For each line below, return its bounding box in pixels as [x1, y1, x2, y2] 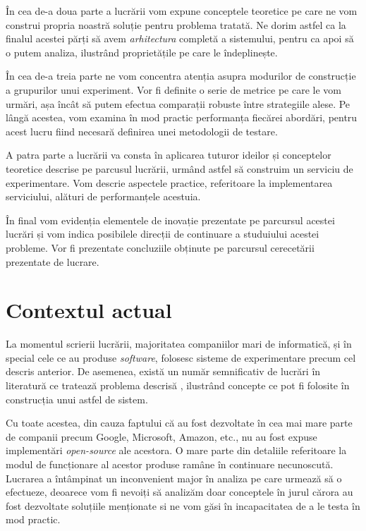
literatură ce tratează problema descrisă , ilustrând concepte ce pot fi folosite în [6, 378, 350, 392]
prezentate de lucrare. [6, 254, 99, 269]
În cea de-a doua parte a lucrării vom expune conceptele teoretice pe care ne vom [6, 4, 358, 18]
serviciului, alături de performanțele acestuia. [6, 189, 201, 204]
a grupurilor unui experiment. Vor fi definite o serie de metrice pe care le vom [6, 82, 341, 97]
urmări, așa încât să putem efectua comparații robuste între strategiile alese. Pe [6, 96, 350, 111]
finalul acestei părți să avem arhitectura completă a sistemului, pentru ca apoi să [6, 31, 354, 46]
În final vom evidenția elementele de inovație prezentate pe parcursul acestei [6, 212, 335, 227]
